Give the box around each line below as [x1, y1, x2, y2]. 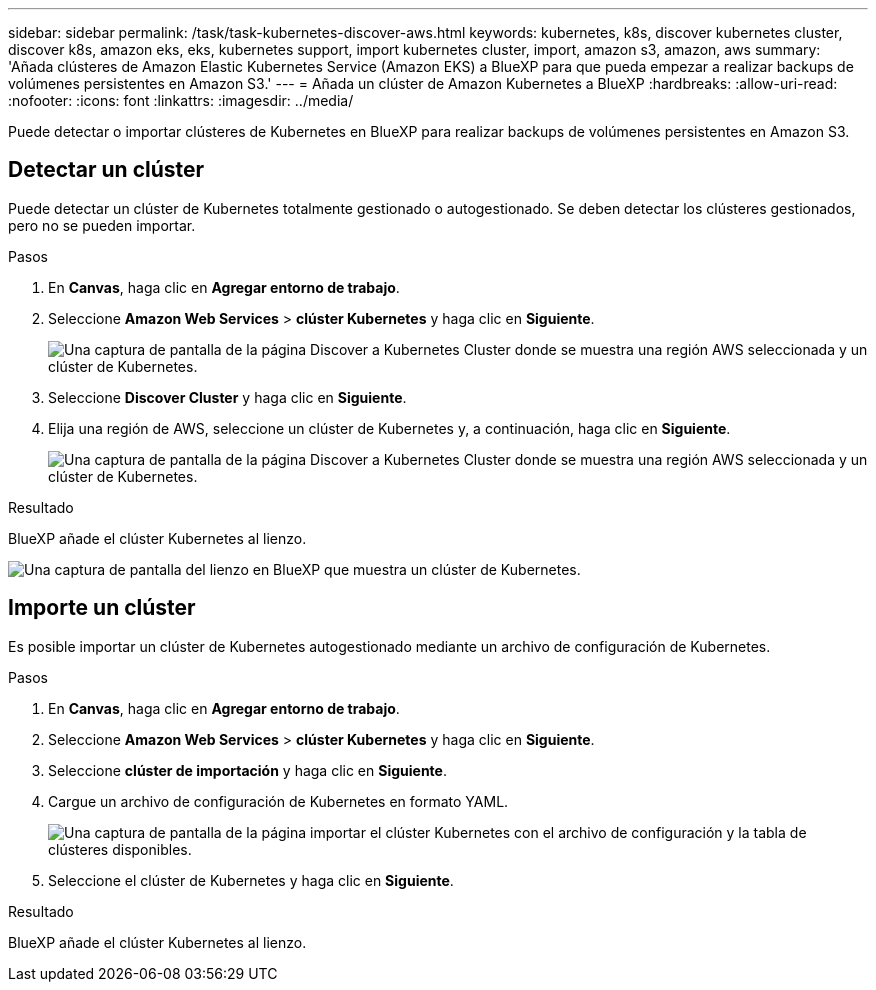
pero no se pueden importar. [8, 216, 196, 234]
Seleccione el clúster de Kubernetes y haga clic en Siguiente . [48, 871, 454, 889]
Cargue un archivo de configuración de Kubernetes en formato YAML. [48, 792, 509, 810]
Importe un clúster [8, 595, 196, 621]
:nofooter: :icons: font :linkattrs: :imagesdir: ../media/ [8, 92, 354, 109]
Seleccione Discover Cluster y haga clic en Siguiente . [48, 388, 407, 406]
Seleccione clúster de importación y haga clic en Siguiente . [48, 761, 447, 779]
